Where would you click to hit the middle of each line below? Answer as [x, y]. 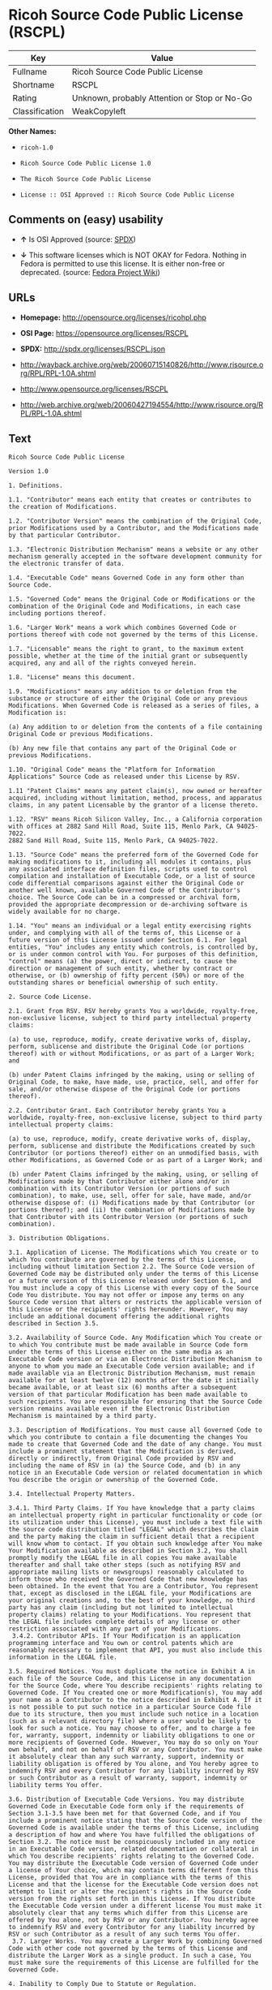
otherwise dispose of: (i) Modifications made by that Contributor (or [132, 1203]
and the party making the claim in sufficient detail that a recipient [132, 1537]
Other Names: [32, 131]
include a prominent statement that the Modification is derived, [123, 1452]
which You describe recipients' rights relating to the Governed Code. [132, 1856]
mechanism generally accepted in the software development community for [136, 557]
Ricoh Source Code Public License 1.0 [85, 163]
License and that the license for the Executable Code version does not [134, 1884]
